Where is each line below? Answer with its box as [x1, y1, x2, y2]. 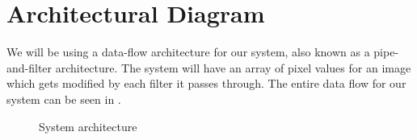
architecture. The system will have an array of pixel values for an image [55, 59, 411, 76]
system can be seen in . [6, 90, 121, 107]
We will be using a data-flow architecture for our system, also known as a [6, 43, 370, 60]
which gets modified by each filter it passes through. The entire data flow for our [6, 75, 406, 92]
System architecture [39, 117, 137, 134]
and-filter [6, 59, 53, 76]
